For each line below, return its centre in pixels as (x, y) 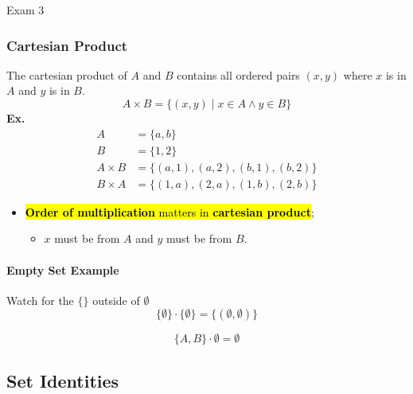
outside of (116, 300)
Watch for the (40, 300)
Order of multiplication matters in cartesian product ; (169, 211)
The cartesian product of (67, 74)
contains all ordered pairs (238, 74)
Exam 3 (25, 10)
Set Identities (63, 380)
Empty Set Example (63, 269)
